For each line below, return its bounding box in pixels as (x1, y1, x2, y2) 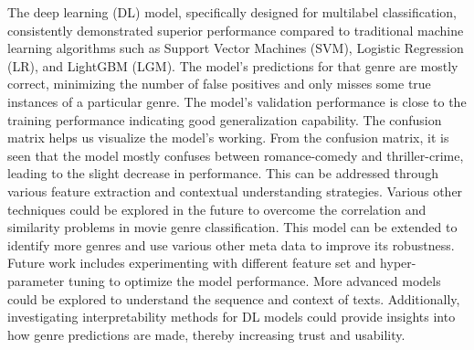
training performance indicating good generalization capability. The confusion (7, 110, 442, 129)
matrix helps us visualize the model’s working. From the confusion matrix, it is (7, 128, 449, 147)
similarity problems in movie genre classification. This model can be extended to (7, 217, 458, 237)
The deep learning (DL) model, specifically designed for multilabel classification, (7, 3, 457, 21)
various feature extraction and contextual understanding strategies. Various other (7, 181, 463, 200)
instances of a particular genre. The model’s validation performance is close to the (7, 91, 467, 111)
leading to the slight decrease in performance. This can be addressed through (7, 164, 438, 183)
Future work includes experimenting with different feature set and (7, 253, 376, 272)
